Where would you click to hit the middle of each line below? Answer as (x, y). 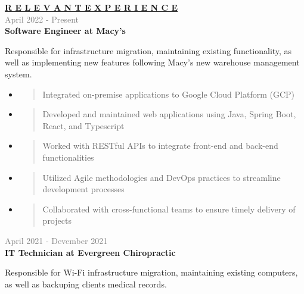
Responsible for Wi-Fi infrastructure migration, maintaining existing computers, (151, 272)
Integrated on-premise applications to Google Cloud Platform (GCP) (169, 94)
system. (18, 73)
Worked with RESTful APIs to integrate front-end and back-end (160, 146)
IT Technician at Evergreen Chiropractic (90, 252)
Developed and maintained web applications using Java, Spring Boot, (169, 114)
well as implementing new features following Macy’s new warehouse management (152, 62)
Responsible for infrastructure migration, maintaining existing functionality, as (148, 50)
